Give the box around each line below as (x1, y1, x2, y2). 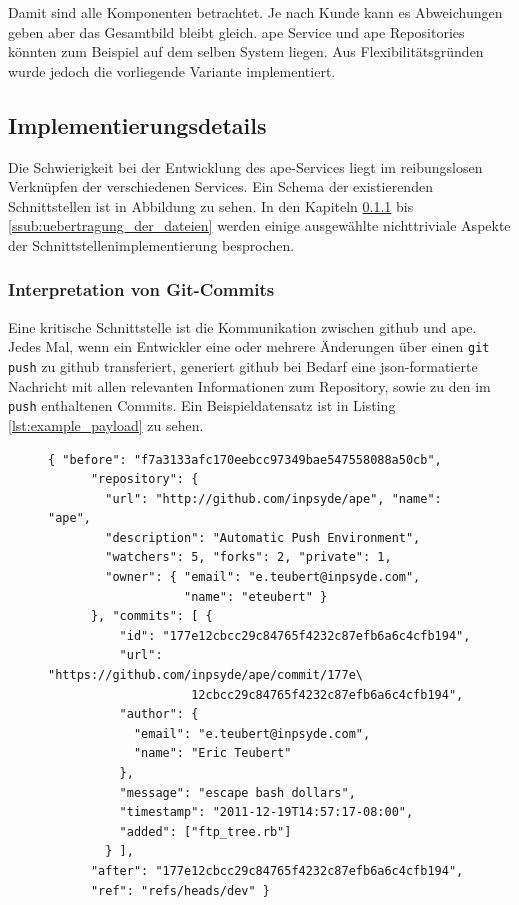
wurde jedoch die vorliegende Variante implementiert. (8, 60, 336, 81)
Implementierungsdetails (8, 109, 267, 140)
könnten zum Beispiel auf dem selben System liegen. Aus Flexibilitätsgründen (8, 41, 484, 62)
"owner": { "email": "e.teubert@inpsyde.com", (105, 570, 421, 585)
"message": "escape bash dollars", (119, 785, 356, 800)
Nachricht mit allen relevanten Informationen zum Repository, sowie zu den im (8, 375, 491, 396)
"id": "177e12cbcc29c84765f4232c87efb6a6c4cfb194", (119, 628, 471, 643)
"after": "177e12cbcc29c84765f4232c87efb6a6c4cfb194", (90, 863, 464, 878)
